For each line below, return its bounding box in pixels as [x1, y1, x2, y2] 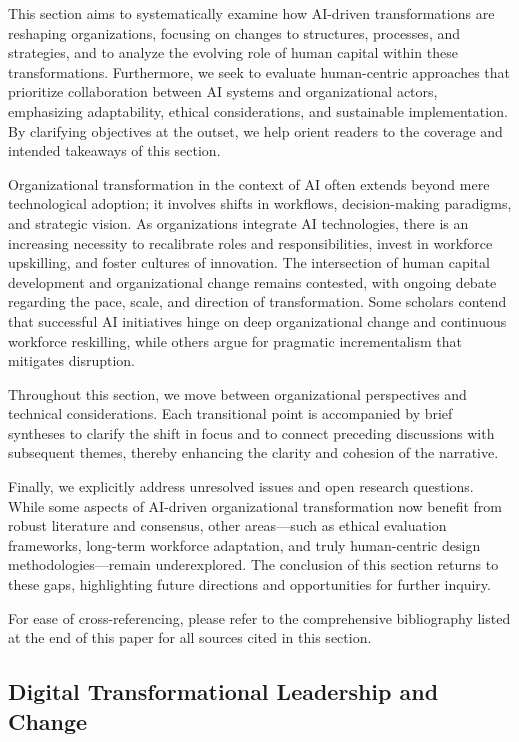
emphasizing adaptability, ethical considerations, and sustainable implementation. [8, 100, 508, 121]
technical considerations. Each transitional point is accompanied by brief [8, 403, 453, 424]
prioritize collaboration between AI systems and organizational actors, [8, 81, 438, 102]
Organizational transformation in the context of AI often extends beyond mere [8, 173, 490, 194]
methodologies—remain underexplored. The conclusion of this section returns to [8, 554, 499, 575]
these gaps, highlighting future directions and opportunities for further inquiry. [8, 574, 491, 595]
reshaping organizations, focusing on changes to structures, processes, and [8, 22, 461, 43]
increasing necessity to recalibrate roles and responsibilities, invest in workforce [8, 232, 493, 253]
